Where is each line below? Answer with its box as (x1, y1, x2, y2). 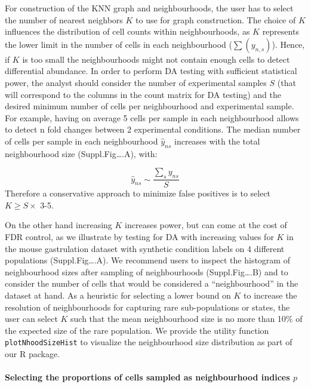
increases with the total (174, 134, 260, 147)
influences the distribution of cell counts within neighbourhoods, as (5, 25, 250, 38)
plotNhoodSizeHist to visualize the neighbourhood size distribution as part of (5, 336, 292, 348)
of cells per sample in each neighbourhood (5, 134, 158, 147)
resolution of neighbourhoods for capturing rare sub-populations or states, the (5, 300, 290, 313)
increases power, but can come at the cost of (125, 219, 287, 231)
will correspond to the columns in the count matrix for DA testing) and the (5, 88, 281, 100)
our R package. (5, 347, 60, 360)
